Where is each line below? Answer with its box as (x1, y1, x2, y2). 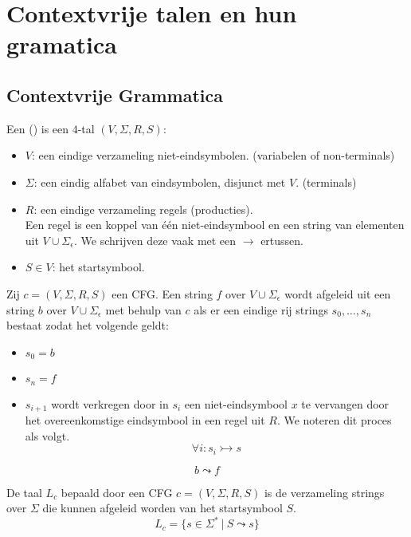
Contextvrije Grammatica (6, 82, 223, 107)
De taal (6, 484, 42, 500)
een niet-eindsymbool (184, 395, 288, 412)
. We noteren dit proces (276, 412, 392, 428)
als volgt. (25, 427, 70, 444)
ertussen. (260, 231, 304, 248)
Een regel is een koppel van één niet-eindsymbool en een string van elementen (25, 216, 405, 233)
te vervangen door (301, 395, 389, 412)
